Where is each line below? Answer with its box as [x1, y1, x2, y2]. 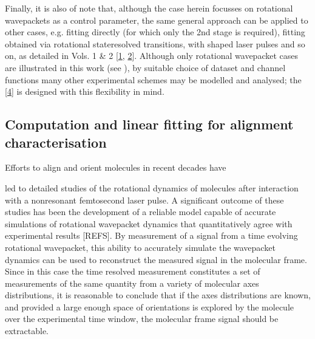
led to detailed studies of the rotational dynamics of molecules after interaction [5, 181, 299, 194]
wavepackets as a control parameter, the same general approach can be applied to [5, 13, 308, 26]
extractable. [5, 324, 49, 337]
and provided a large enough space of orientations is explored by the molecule [5, 300, 294, 313]
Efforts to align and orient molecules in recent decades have [5, 161, 226, 174]
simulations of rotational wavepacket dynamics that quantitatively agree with [5, 217, 293, 230]
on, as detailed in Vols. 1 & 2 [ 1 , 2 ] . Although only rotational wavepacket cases [5, 49, 298, 62]
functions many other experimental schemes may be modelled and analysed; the [5, 73, 302, 86]
